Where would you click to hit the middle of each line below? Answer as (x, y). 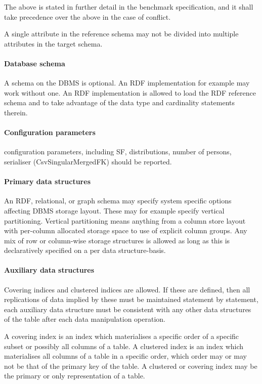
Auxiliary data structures (49, 270)
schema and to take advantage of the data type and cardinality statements (120, 102)
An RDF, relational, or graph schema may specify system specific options (118, 201)
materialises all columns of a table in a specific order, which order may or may (126, 356)
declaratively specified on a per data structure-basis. (85, 250)
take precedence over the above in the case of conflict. (88, 16)
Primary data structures (47, 181)
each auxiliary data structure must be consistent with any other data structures (128, 309)
